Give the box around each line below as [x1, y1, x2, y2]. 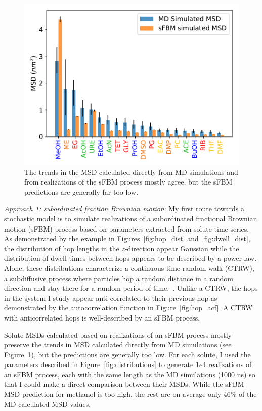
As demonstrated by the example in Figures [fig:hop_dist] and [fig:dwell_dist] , [4, 233, 250, 244]
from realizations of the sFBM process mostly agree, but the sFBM [24, 176, 233, 187]
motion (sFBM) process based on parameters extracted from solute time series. [4, 223, 249, 234]
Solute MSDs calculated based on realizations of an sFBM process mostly [4, 329, 232, 340]
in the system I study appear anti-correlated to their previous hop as [4, 292, 217, 303]
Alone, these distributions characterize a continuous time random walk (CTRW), [4, 262, 254, 273]
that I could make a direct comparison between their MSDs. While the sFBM [4, 379, 244, 389]
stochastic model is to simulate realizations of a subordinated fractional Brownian [4, 213, 257, 223]
